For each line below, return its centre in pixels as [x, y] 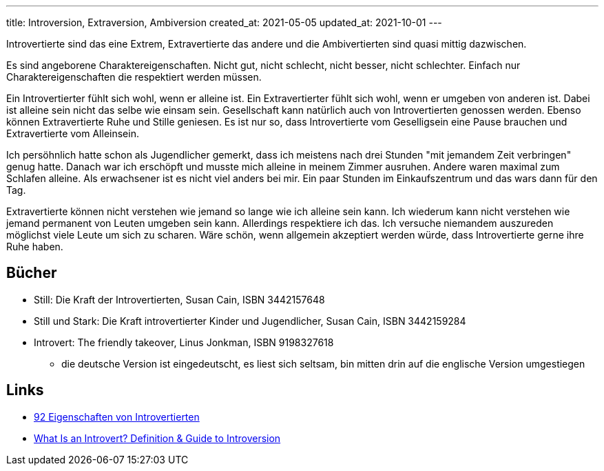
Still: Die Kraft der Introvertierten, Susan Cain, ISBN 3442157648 [179, 299]
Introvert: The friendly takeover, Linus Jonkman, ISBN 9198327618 [184, 342]
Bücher [32, 273]
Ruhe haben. [35, 247]
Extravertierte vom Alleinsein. [73, 133]
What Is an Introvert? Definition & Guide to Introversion [157, 438]
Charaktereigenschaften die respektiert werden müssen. [134, 77]
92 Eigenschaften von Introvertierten [117, 417]
